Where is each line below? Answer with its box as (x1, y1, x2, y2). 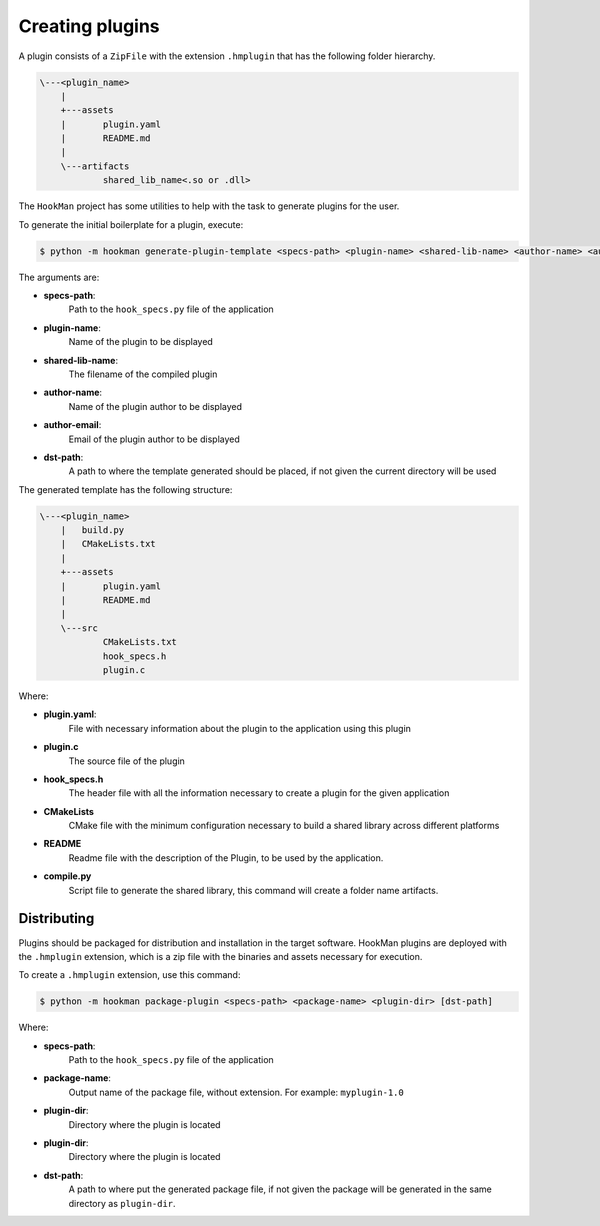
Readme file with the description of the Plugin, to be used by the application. (68, 851, 384, 864)
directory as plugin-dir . (68, 1197, 176, 1209)
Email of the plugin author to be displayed (68, 433, 240, 445)
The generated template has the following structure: (18, 483, 233, 495)
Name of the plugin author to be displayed (68, 400, 243, 412)
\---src (60, 622, 99, 634)
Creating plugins (18, 15, 160, 37)
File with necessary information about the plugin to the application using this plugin (68, 722, 412, 734)
